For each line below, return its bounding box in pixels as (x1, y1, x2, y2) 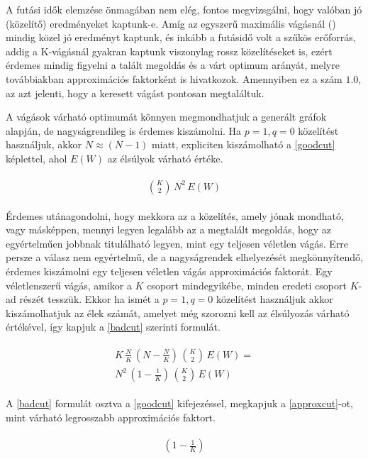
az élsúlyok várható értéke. (107, 150, 223, 165)
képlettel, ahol (6, 150, 67, 165)
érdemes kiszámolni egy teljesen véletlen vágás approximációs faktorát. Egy (6, 263, 333, 278)
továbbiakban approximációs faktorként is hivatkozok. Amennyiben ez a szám (6, 71, 342, 86)
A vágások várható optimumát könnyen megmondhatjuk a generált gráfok (6, 109, 327, 124)
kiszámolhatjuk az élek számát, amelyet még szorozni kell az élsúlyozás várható (6, 305, 350, 320)
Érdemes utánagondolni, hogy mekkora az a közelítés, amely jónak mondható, (6, 208, 344, 223)
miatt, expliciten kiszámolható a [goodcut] (152, 137, 335, 152)
